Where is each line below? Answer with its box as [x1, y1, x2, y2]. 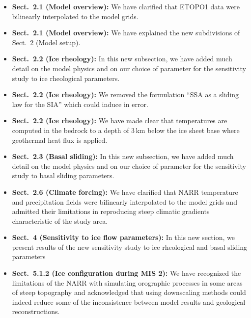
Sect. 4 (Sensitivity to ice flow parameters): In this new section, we [12, 232, 235, 242]
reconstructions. [12, 306, 60, 317]
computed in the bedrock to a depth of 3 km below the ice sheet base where [12, 125, 240, 135]
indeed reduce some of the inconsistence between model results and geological [12, 296, 246, 307]
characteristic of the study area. [12, 215, 108, 226]
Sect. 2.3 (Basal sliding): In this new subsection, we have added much [12, 151, 234, 161]
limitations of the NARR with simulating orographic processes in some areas [12, 277, 243, 288]
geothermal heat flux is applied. [12, 134, 108, 145]
